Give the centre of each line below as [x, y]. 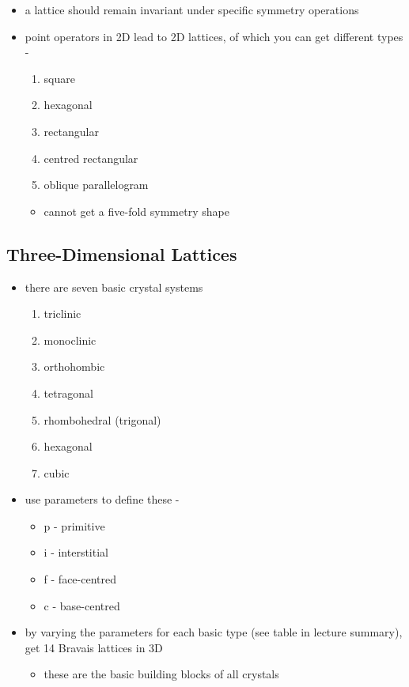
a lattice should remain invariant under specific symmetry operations [192, 9]
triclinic [62, 313]
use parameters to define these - [102, 499]
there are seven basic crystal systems [114, 287]
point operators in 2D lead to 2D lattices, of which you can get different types [214, 36]
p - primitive [74, 525]
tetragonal [68, 393]
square [59, 78]
